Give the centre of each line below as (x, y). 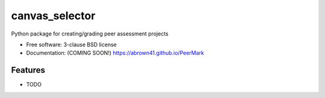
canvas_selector (53, 16)
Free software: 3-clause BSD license (71, 44)
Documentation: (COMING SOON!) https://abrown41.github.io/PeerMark (115, 53)
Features (28, 70)
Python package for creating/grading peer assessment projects (90, 34)
